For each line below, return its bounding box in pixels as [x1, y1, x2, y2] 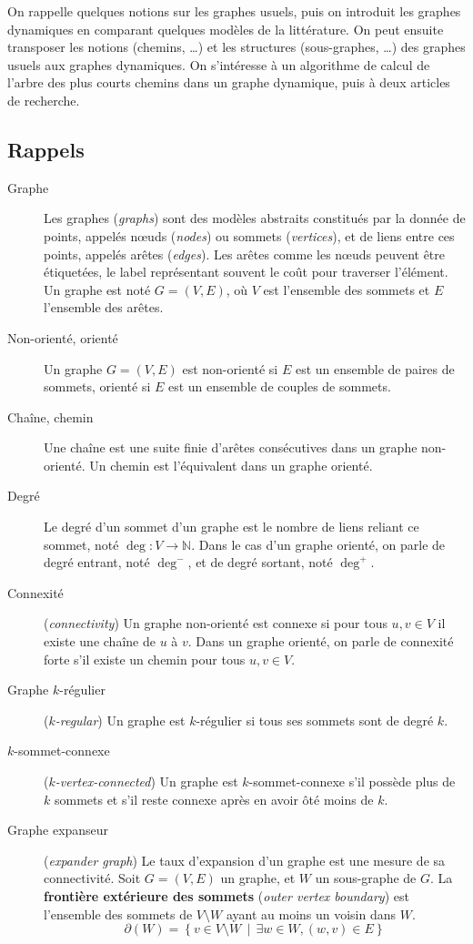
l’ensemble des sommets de [44, 904, 193, 923]
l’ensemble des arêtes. [44, 298, 164, 317]
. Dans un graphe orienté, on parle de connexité [187, 632, 454, 651]
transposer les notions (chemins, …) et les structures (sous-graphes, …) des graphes [7, 37, 466, 56]
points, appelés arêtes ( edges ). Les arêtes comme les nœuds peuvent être [44, 244, 446, 263]
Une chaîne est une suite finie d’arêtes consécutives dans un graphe [44, 438, 418, 457]
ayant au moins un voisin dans [226, 904, 397, 923]
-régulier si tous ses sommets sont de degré [196, 710, 434, 729]
